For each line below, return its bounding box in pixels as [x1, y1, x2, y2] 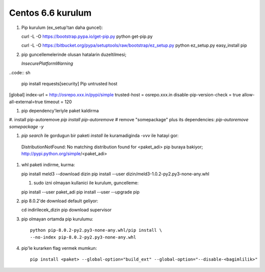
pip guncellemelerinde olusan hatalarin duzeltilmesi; [21, 52, 127, 57]
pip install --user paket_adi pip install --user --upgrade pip [21, 189, 140, 195]
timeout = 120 [44, 99, 72, 105]
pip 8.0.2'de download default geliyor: [21, 198, 98, 204]
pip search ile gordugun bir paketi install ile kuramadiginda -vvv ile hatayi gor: [21, 133, 179, 138]
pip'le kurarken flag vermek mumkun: [21, 245, 97, 251]
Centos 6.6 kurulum [9, 7, 92, 18]
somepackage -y [9, 123, 44, 130]
